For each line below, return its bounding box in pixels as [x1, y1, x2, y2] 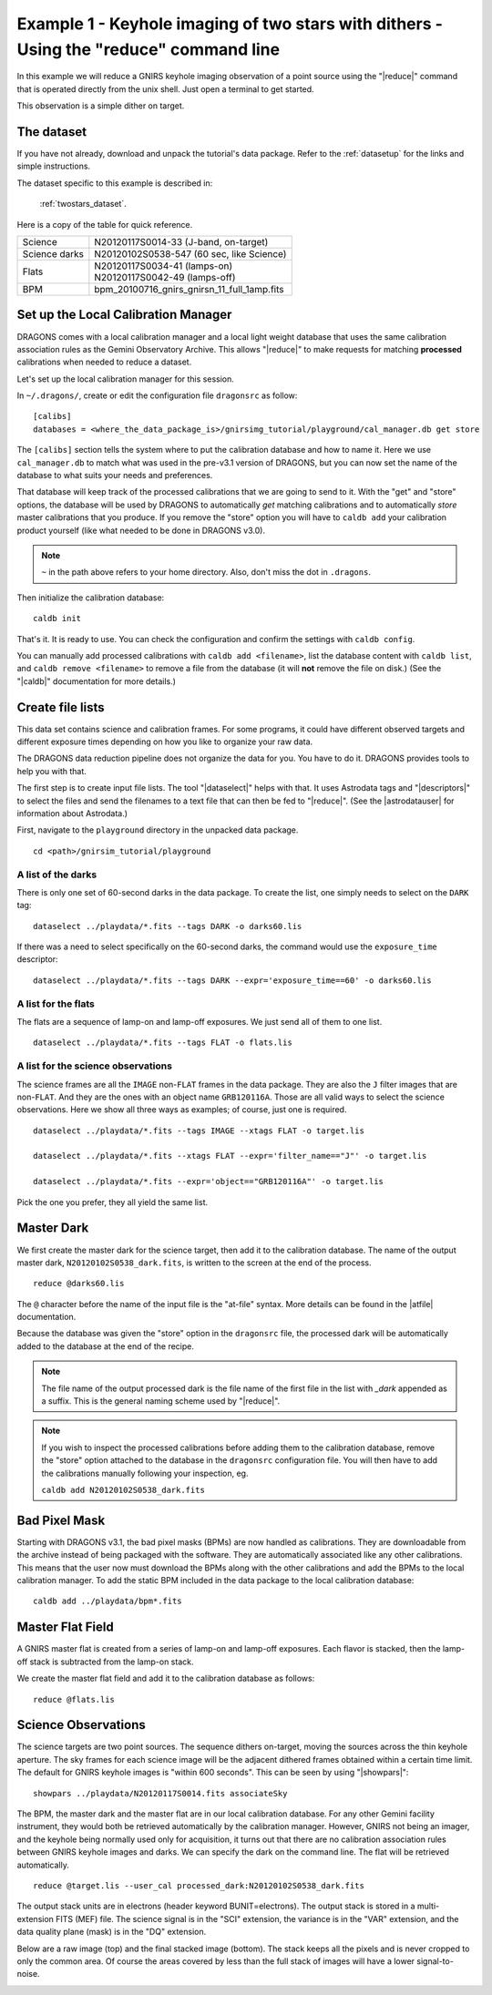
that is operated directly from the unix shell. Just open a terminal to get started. [16, 83, 314, 95]
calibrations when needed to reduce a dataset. [16, 356, 192, 368]
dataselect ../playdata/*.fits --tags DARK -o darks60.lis [33, 921, 302, 931]
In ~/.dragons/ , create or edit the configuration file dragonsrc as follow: [16, 390, 298, 401]
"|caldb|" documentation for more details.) [16, 675, 177, 687]
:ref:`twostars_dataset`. [39, 199, 127, 210]
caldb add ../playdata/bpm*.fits [33, 1596, 182, 1607]
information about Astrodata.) [16, 807, 128, 819]
